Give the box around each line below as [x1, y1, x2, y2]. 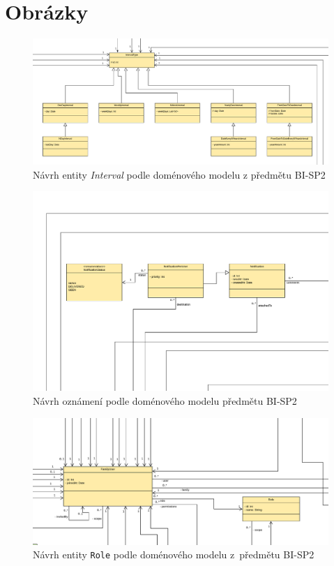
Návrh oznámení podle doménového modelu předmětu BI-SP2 [33, 393, 297, 408]
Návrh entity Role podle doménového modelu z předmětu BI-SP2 [33, 547, 314, 562]
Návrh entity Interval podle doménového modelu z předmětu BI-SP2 [33, 167, 326, 181]
